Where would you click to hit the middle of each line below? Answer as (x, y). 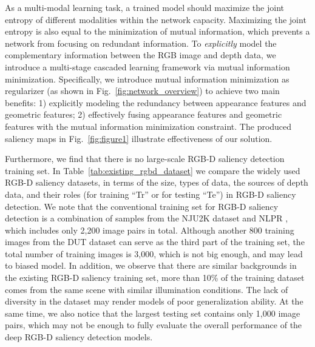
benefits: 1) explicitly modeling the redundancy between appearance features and (156, 102)
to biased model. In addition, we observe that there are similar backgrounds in (151, 265)
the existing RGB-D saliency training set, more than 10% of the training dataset (155, 278)
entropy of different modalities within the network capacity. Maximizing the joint (156, 19)
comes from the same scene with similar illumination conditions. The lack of (147, 289)
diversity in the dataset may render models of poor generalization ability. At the (154, 301)
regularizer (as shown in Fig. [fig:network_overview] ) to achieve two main (142, 91)
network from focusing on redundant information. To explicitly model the (141, 43)
